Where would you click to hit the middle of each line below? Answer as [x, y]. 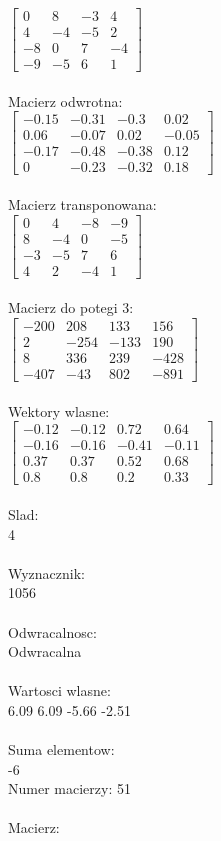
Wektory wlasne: [59, 410]
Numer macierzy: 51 [69, 788]
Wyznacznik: [47, 572]
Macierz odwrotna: [65, 100]
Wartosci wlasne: [59, 690]
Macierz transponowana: [82, 204]
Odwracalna [45, 651]
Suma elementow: [61, 749]
